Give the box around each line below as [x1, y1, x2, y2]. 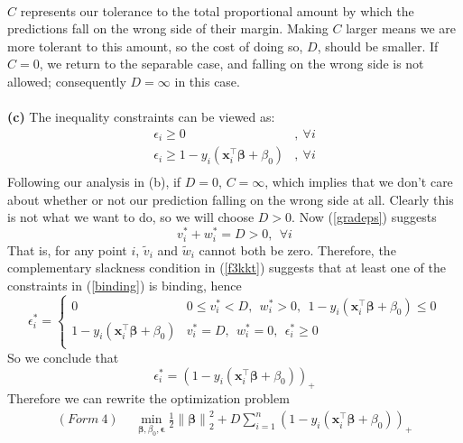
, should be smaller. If [317, 36, 439, 55]
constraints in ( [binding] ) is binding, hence [7, 275, 242, 294]
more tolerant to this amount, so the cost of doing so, [7, 36, 303, 55]
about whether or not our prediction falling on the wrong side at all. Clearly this [7, 189, 454, 208]
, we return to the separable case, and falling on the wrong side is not [39, 54, 424, 73]
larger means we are [346, 19, 457, 38]
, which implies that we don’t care [264, 172, 453, 191]
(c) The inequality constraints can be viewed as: [7, 107, 275, 126]
